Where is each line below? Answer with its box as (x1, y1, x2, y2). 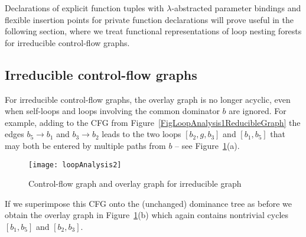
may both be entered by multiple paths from (5, 139, 166, 151)
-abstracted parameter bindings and (171, 2, 301, 14)
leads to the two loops (102, 128, 181, 140)
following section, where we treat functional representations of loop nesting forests (5, 25, 302, 37)
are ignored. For (229, 105, 287, 117)
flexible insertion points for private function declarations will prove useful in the (5, 13, 294, 25)
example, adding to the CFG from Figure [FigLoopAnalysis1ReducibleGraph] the (5, 116, 301, 128)
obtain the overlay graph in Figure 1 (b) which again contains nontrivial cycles (5, 209, 289, 221)
